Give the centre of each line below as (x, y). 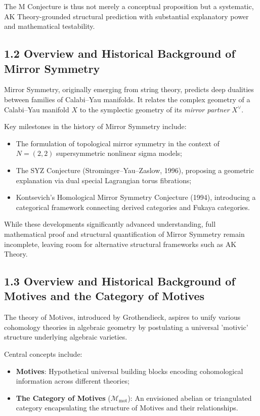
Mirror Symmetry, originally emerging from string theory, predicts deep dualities (129, 89)
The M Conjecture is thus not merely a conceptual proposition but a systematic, (129, 6)
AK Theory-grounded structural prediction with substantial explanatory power (126, 16)
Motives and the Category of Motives (104, 296)
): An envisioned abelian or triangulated (190, 398)
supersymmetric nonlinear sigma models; (119, 153)
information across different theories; (73, 381)
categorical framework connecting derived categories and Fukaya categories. (133, 207)
